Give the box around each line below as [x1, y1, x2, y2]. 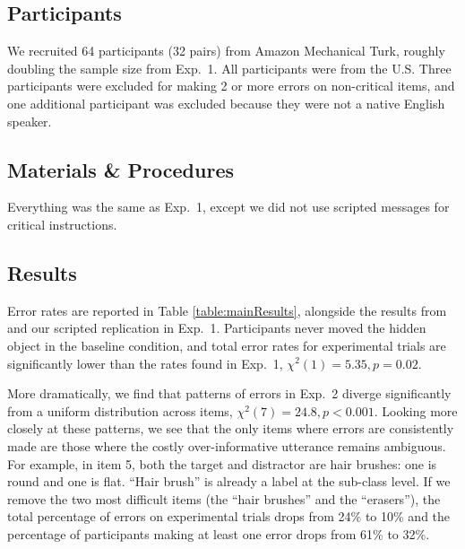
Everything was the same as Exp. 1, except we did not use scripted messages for [7, 197, 450, 216]
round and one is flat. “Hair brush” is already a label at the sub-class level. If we [7, 472, 451, 491]
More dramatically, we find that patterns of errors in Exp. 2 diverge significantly [7, 384, 452, 403]
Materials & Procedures [7, 155, 235, 183]
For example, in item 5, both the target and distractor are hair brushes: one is [7, 454, 437, 473]
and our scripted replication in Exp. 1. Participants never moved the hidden [7, 318, 426, 337]
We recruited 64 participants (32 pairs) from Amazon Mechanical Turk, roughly [7, 41, 445, 60]
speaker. [7, 111, 52, 130]
